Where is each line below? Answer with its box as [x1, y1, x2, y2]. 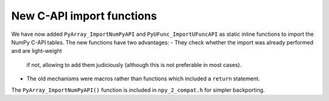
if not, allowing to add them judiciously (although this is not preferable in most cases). [26, 61, 242, 68]
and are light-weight [11, 47, 62, 55]
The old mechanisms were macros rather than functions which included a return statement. [26, 75, 260, 82]
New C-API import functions [11, 9, 157, 23]
